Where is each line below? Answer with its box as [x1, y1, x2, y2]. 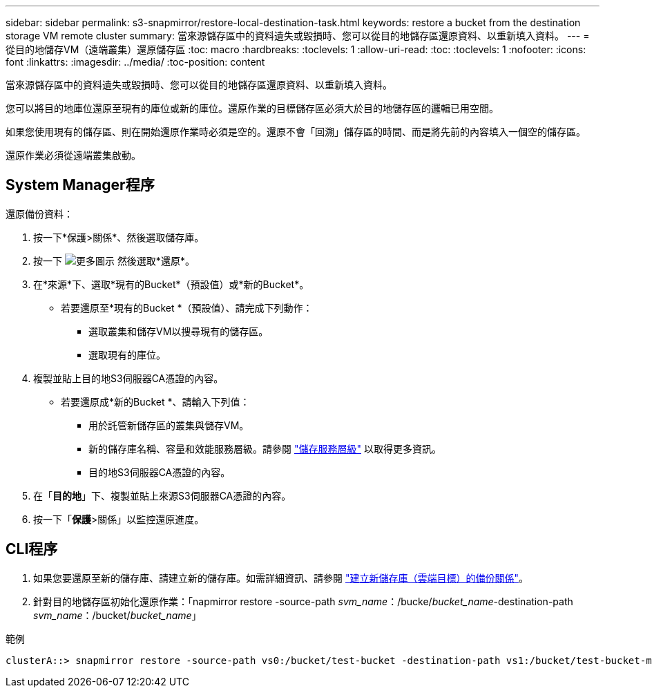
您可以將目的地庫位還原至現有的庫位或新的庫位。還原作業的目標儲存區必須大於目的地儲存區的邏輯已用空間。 [6, 102, 499, 114]
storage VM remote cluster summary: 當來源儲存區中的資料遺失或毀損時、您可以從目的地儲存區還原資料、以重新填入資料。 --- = [6, 30, 590, 41]
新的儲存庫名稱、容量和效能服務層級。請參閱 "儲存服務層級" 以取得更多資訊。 [88, 442, 441, 455]
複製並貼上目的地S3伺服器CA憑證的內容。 [33, 372, 224, 384]
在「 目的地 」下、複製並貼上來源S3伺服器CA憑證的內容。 [33, 489, 291, 502]
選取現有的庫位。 [88, 348, 166, 361]
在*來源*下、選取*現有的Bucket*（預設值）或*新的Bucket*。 [33, 278, 309, 290]
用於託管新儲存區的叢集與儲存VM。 [88, 419, 249, 431]
